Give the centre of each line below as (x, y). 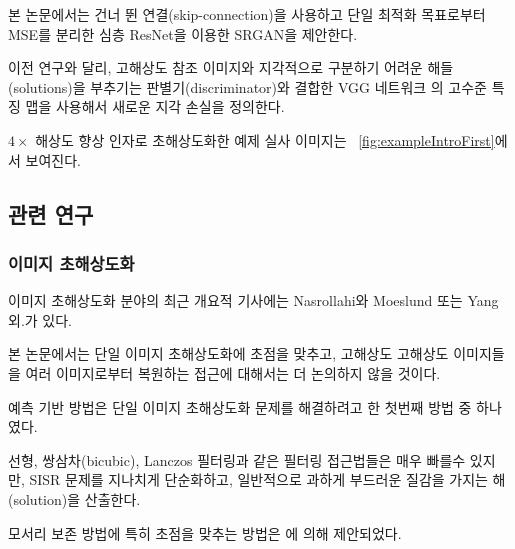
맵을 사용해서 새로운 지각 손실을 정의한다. (155, 106)
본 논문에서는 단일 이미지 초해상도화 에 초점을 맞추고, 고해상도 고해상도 (228, 353)
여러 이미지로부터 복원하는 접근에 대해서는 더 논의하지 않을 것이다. (233, 372)
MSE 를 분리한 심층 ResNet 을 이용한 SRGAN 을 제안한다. (183, 33)
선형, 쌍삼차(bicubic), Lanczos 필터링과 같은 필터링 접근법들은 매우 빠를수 (237, 459)
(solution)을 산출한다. (74, 498)
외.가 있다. (40, 319)
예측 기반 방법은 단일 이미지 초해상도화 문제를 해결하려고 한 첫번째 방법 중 (240, 406)
